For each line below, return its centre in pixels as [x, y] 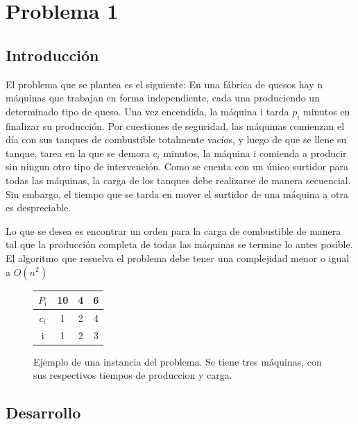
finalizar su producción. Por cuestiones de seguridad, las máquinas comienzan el [175, 125]
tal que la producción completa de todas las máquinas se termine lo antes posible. [179, 244]
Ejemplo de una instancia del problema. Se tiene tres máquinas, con [178, 361]
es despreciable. [39, 207]
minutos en [327, 111]
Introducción [52, 55]
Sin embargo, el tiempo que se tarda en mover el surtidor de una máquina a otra [177, 194]
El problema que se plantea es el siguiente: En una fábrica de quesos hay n [164, 84]
